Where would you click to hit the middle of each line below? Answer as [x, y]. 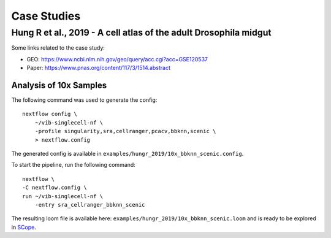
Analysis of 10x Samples [59, 85]
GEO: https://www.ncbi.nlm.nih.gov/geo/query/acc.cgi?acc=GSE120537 [117, 59]
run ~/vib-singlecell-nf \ [63, 196]
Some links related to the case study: [58, 48]
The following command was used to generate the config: [84, 100]
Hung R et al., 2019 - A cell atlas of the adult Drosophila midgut [142, 33]
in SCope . [24, 227]
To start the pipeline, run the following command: [74, 165]
